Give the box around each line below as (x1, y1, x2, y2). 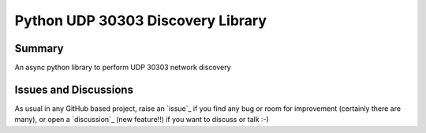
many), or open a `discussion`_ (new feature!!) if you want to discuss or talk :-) (14, 115, 270, 124)
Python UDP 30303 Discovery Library (14, 12, 267, 29)
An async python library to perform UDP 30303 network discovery (14, 63, 232, 72)
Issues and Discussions (14, 83, 134, 96)
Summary (14, 42, 64, 55)
